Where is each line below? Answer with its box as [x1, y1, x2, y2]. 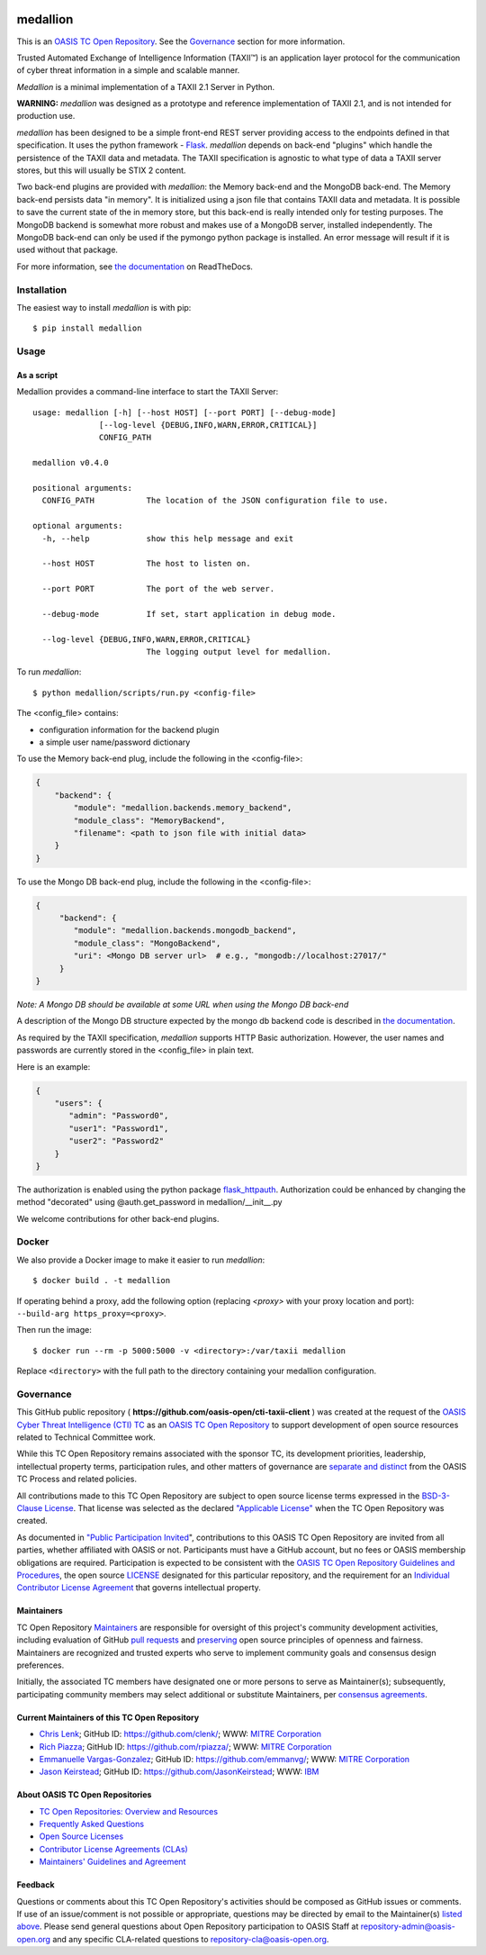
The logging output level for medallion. [146, 647, 332, 657]
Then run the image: [16, 1325, 92, 1335]
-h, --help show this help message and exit [41, 533, 294, 544]
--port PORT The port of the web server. [41, 584, 274, 594]
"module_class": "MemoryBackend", [73, 815, 226, 826]
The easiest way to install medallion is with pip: [16, 302, 192, 312]
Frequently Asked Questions [39, 1819, 144, 1830]
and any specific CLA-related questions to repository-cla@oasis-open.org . [52, 1933, 329, 1944]
